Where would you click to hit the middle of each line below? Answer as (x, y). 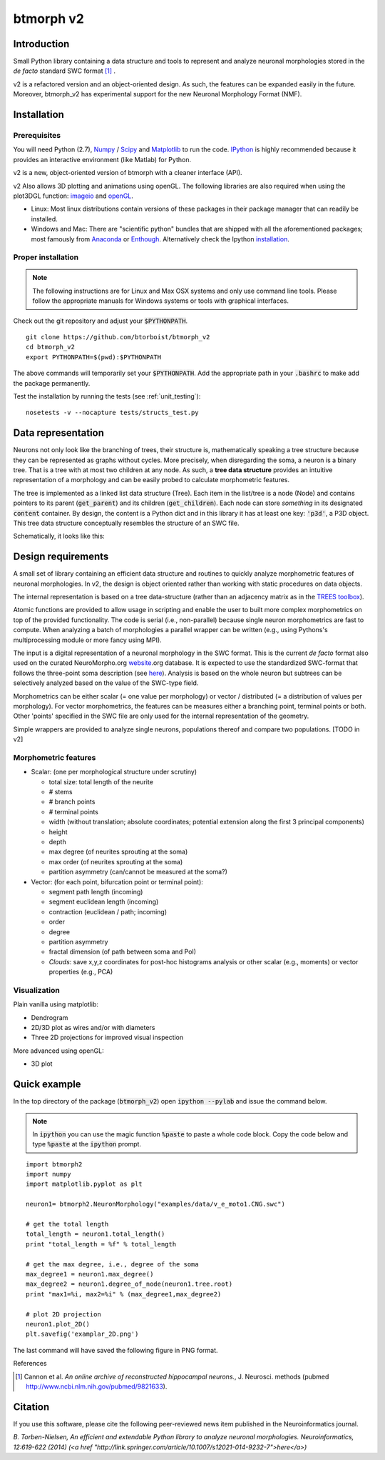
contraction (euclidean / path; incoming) (108, 911)
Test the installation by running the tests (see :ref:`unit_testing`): (107, 396)
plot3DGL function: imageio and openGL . (73, 196)
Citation (31, 1407)
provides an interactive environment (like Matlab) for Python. (102, 159)
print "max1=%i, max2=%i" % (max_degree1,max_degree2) (124, 1294)
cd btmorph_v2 (50, 347)
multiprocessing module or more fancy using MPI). (87, 640)
